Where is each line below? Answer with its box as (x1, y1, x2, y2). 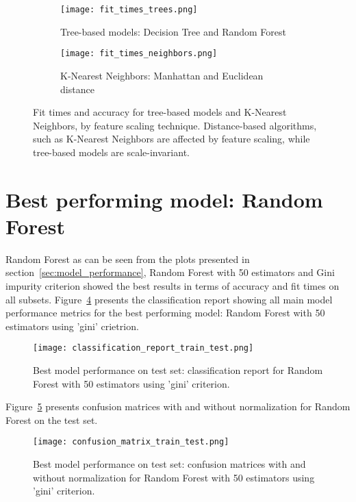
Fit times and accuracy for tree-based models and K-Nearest (33, 105, 287, 119)
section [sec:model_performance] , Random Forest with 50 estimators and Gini (5, 265, 335, 279)
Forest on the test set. (5, 412, 98, 427)
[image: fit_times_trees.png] (60, 5, 198, 14)
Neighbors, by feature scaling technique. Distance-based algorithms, (33, 118, 317, 132)
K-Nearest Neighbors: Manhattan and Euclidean (60, 68, 264, 82)
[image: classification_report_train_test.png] (33, 343, 254, 353)
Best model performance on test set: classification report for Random (33, 363, 323, 377)
